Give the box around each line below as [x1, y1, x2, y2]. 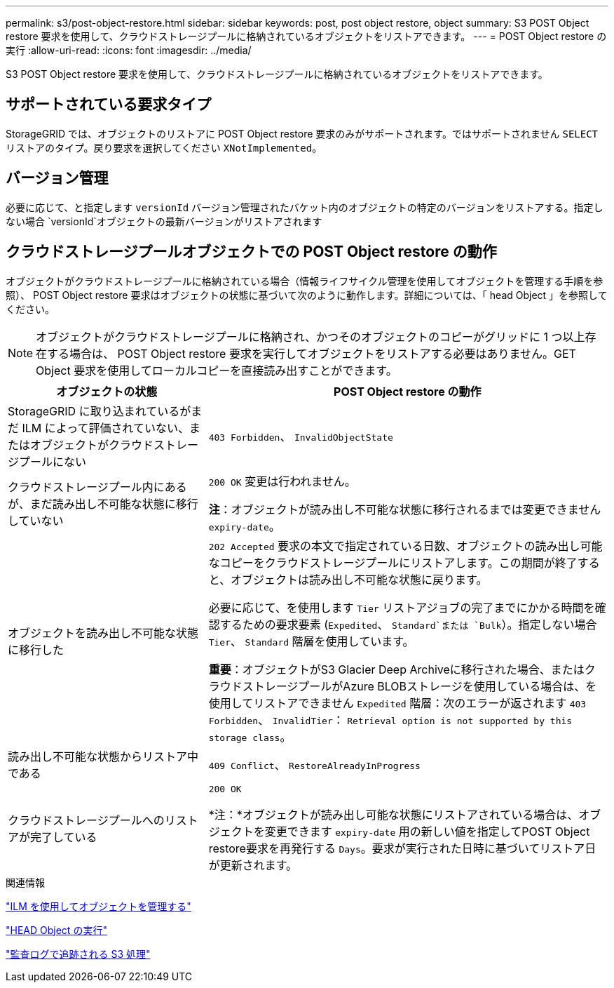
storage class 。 [208, 729, 292, 744]
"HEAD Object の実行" [6, 923, 107, 936]
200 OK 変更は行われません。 [208, 474, 356, 488]
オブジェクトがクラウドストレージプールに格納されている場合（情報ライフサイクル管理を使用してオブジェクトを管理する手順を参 [6, 274, 603, 287]
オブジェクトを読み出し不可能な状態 [8, 625, 199, 640]
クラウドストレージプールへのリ [8, 813, 176, 828]
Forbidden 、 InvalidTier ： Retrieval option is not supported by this [208, 712, 573, 727]
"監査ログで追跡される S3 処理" [6, 947, 151, 960]
